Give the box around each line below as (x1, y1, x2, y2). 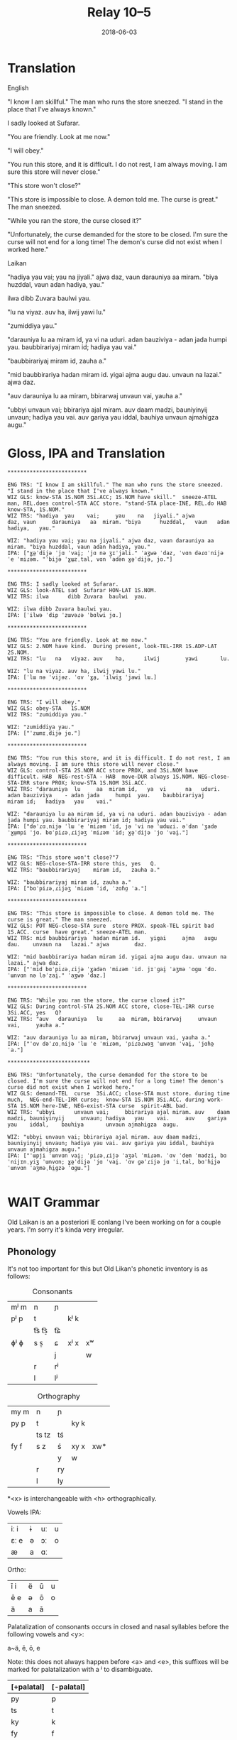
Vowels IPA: (7, 1508, 42, 1516)
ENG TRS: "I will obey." (7, 699, 81, 706)
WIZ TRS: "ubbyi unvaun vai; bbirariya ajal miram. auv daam (7, 1108, 231, 1115)
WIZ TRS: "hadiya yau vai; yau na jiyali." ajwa (7, 512, 195, 519)
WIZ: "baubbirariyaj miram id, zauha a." (7, 878, 132, 886)
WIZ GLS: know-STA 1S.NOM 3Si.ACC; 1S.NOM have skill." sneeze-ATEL (7, 493, 218, 500)
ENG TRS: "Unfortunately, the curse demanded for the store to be (7, 1071, 208, 1078)
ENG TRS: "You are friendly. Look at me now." (7, 636, 148, 643)
